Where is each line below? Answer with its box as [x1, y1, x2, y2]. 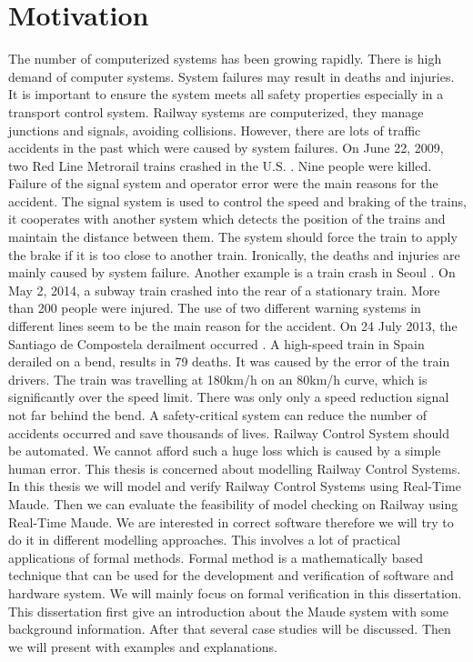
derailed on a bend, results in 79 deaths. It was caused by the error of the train [8, 352, 450, 371]
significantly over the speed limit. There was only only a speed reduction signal [8, 387, 449, 406]
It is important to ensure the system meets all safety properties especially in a [8, 85, 444, 104]
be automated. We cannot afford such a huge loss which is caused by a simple [8, 441, 441, 460]
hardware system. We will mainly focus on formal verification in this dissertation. [8, 583, 462, 602]
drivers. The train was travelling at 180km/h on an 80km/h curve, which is [8, 369, 428, 388]
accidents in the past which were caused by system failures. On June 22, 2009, [8, 138, 444, 157]
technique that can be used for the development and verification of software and [8, 566, 454, 585]
